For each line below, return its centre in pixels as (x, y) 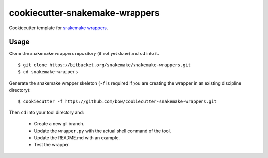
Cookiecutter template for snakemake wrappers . (59, 28)
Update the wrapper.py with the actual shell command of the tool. (102, 131)
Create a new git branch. (59, 124)
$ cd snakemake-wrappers (48, 72)
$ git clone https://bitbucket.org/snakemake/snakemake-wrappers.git (104, 65)
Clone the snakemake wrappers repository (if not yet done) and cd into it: (84, 53)
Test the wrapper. (52, 145)
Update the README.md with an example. (77, 137)
